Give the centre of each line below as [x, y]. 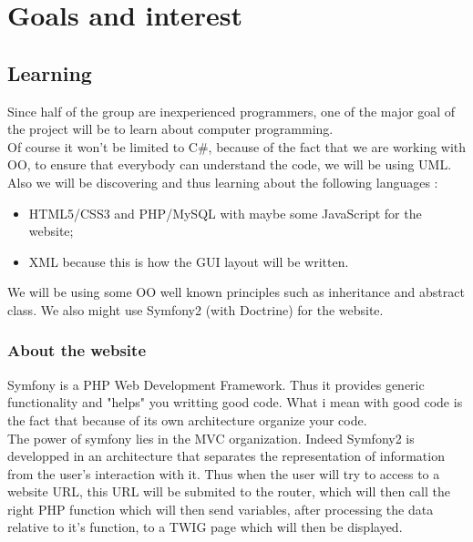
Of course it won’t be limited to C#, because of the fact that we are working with [237, 146]
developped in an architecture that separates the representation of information [226, 456]
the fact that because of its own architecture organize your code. [187, 419]
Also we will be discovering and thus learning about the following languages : [223, 182]
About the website [77, 350]
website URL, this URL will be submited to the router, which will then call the [229, 491]
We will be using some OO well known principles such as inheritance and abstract [236, 292]
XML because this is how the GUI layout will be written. [189, 261]
